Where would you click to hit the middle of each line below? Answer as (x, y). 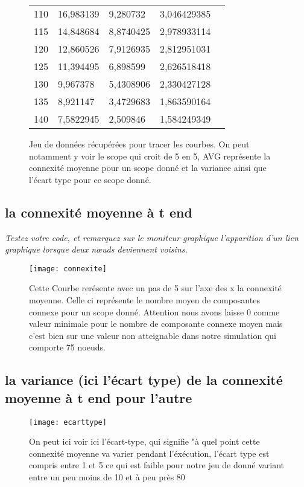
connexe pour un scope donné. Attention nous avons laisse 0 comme (154, 311)
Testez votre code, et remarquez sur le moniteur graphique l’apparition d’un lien (152, 237)
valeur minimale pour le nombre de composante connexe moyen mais (156, 324)
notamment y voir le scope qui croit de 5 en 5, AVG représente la (150, 156)
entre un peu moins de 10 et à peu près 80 (107, 477)
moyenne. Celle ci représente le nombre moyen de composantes (144, 300)
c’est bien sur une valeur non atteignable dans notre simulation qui (153, 335)
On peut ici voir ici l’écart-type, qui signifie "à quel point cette (144, 441)
